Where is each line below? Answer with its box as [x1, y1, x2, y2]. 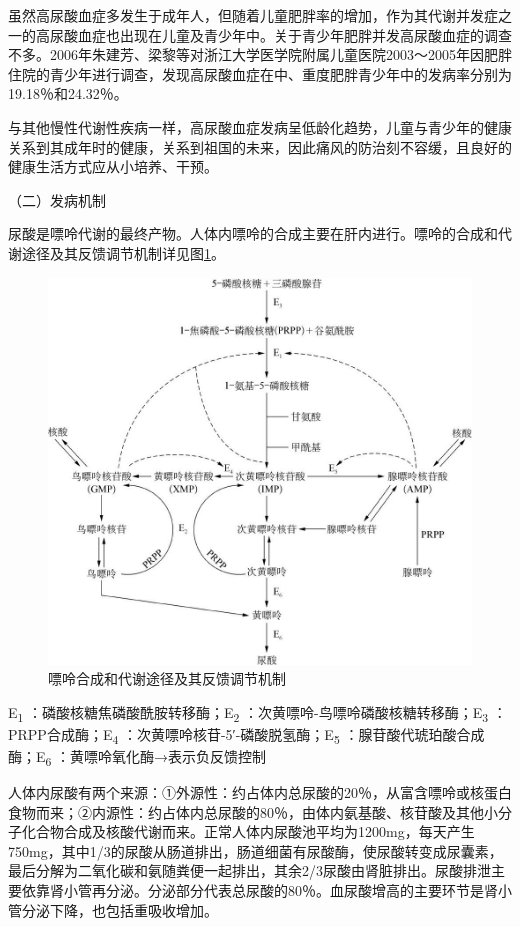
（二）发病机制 [8, 189, 106, 210]
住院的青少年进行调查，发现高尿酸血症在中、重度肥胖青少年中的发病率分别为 [8, 63, 512, 84]
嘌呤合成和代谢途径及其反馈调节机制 [48, 668, 286, 689]
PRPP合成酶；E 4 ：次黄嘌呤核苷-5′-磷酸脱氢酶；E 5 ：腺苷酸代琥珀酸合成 [8, 723, 485, 747]
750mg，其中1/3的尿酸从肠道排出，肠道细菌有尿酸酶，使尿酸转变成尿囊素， [8, 840, 503, 861]
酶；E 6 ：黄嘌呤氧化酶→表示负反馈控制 [8, 745, 267, 769]
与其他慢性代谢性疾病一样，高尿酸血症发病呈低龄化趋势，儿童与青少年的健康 [8, 116, 512, 137]
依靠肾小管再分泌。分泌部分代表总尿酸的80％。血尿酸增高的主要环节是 [21, 880, 484, 901]
